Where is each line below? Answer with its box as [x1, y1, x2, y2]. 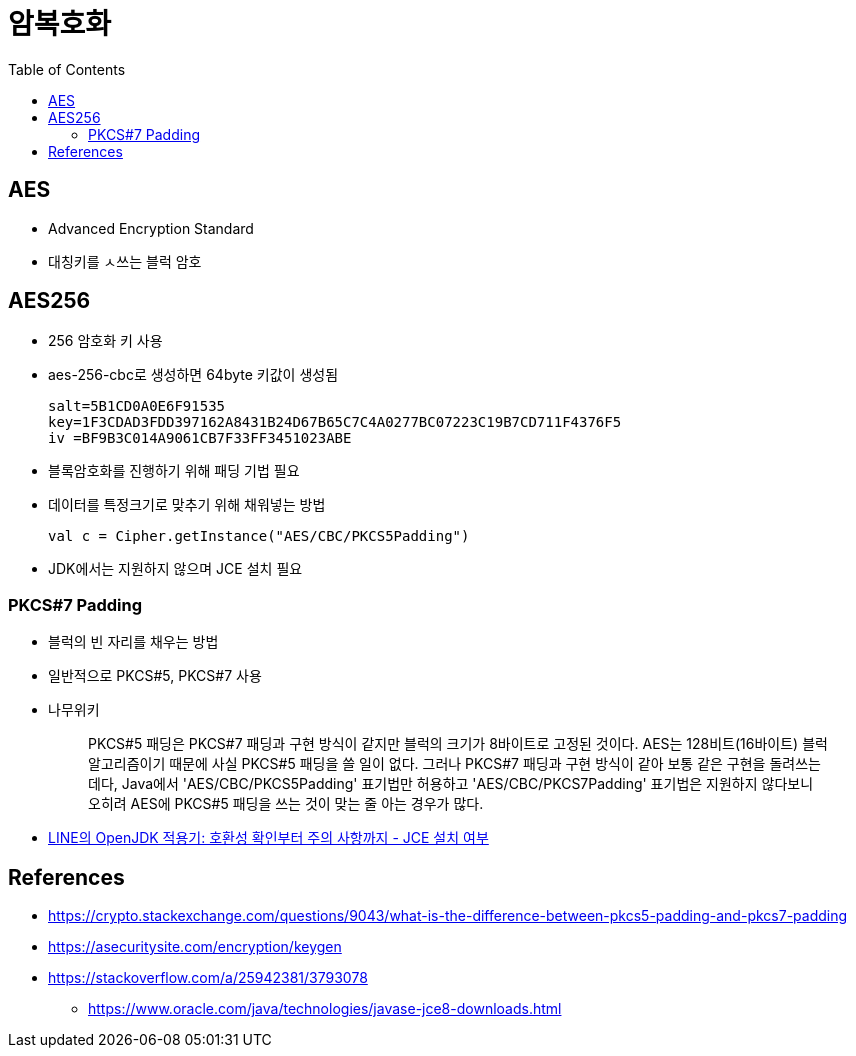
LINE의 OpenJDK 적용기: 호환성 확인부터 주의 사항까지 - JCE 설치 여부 [48, 829, 489, 847]
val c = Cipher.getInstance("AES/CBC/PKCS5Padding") [48, 528, 470, 545]
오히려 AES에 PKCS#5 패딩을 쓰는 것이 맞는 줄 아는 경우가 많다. [88, 795, 484, 813]
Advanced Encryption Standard [48, 219, 254, 237]
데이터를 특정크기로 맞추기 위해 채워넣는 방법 [48, 496, 326, 514]
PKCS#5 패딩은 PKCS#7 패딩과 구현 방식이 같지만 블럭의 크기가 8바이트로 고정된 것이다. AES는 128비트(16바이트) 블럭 [88, 735, 828, 753]
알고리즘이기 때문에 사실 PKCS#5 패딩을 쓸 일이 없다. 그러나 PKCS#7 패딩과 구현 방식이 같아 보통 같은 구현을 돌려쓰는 [88, 755, 821, 773]
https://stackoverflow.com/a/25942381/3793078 [48, 969, 368, 987]
